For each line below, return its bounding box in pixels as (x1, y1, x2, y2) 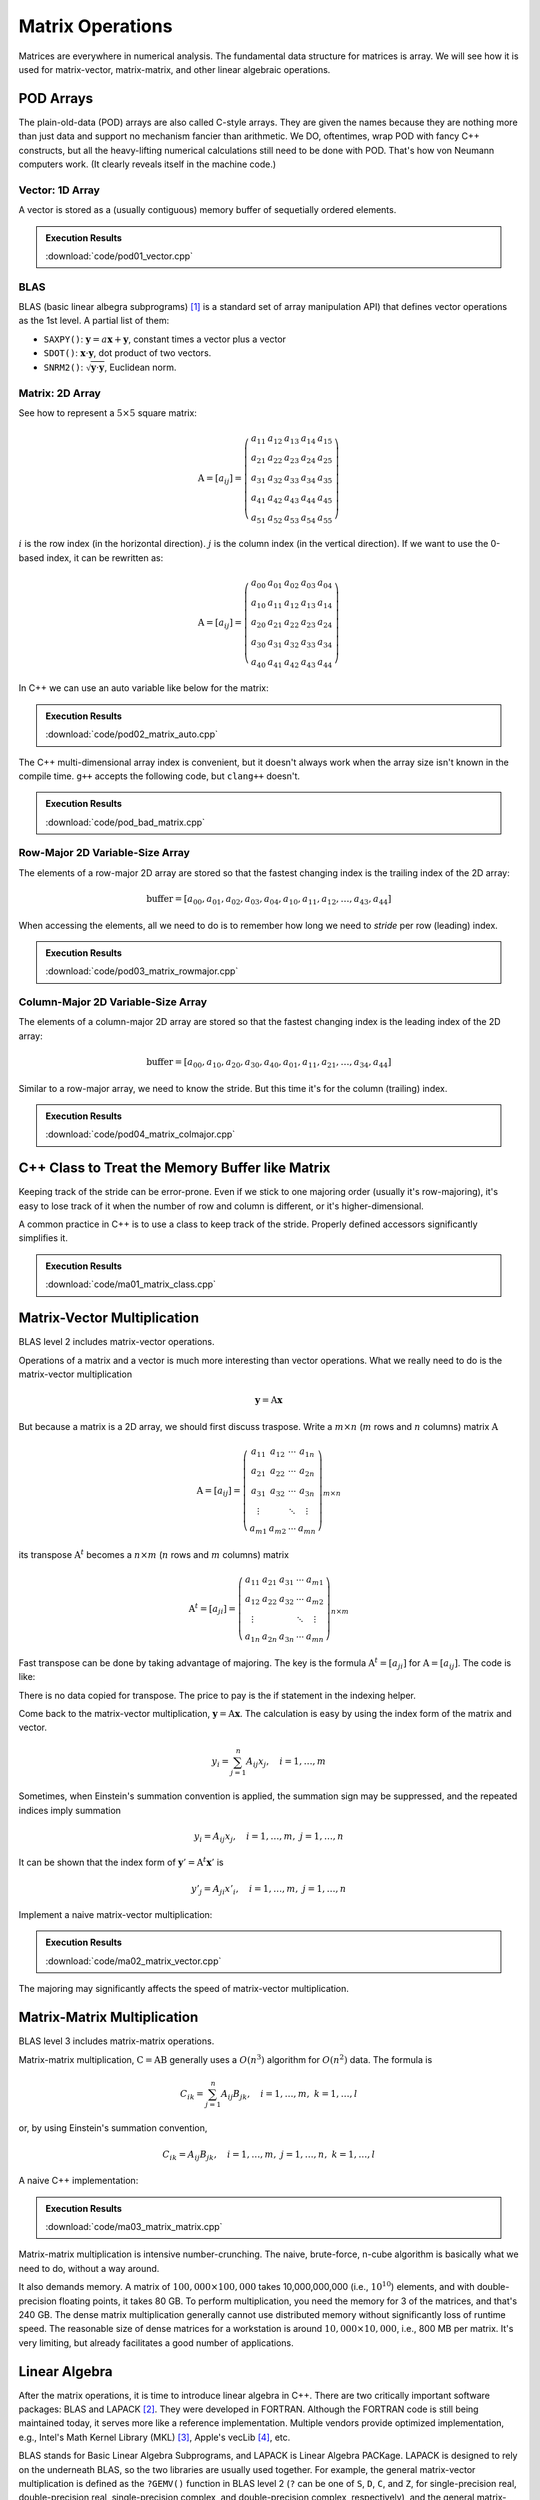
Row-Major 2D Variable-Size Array (18, 846, 190, 860)
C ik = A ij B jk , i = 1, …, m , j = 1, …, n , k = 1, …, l (162, 2148, 375, 2162)
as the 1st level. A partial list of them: (18, 315, 170, 327)
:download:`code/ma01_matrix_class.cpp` (45, 1278, 217, 1290)
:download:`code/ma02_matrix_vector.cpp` (45, 1955, 222, 1967)
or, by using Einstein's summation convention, (18, 2122, 208, 2134)
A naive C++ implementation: (18, 2175, 139, 2187)
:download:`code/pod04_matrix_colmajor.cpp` (45, 1128, 236, 1140)
